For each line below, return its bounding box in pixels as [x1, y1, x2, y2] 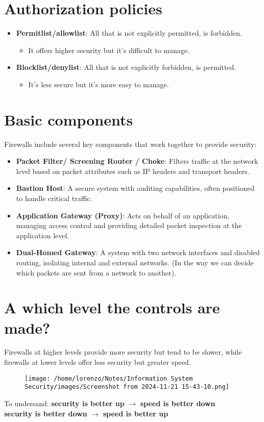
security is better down [4, 408, 87, 418]
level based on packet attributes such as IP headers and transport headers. [16, 165, 250, 176]
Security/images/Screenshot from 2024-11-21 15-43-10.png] [25, 383, 229, 391]
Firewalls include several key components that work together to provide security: [4, 138, 257, 149]
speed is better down [140, 398, 215, 408]
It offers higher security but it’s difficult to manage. [28, 44, 189, 55]
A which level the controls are [4, 297, 220, 318]
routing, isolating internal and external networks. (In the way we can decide [16, 257, 254, 267]
